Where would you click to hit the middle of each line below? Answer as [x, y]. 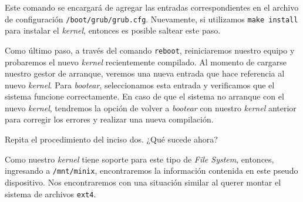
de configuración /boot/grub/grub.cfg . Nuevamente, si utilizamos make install [151, 19]
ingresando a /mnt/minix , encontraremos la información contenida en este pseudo [151, 170]
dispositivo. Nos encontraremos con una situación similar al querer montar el [143, 182]
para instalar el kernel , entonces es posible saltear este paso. [113, 30]
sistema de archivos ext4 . [51, 193]
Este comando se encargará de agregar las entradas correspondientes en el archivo [152, 7]
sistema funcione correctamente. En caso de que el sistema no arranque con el [144, 96]
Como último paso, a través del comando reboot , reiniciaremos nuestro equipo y [150, 50]
